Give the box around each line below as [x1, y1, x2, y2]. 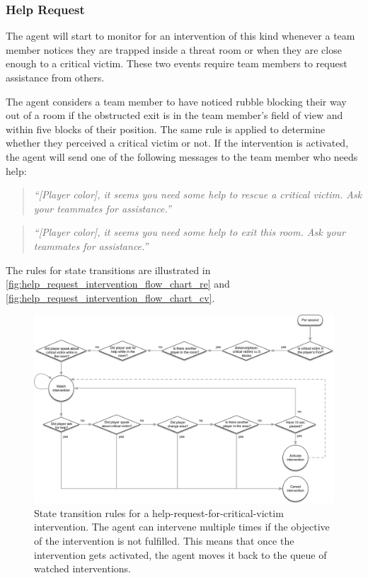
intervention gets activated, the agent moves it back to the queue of [34, 547, 327, 562]
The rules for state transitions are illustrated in [6, 262, 211, 277]
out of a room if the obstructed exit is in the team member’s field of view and [6, 108, 343, 123]
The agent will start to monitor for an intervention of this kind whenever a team [6, 28, 355, 43]
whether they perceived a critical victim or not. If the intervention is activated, [6, 135, 349, 150]
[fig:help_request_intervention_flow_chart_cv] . [6, 290, 215, 305]
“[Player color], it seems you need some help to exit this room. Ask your [33, 225, 345, 239]
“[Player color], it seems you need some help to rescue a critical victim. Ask [33, 187, 362, 202]
